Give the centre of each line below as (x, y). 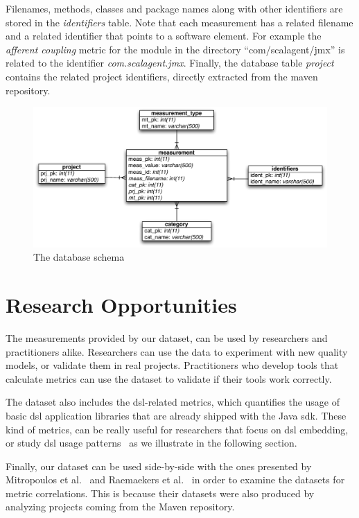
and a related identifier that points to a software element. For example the (164, 36)
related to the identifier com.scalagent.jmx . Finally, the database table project (170, 63)
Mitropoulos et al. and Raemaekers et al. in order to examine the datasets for (175, 480)
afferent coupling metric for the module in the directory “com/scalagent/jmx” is (175, 49)
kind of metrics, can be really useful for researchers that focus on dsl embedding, (177, 429)
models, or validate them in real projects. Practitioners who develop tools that (172, 365)
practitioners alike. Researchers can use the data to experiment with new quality (177, 351)
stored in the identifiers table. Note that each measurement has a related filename (179, 22)
